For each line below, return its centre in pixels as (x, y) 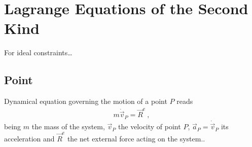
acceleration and (29, 138)
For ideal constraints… (38, 52)
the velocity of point (150, 126)
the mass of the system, (68, 126)
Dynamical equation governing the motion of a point (86, 101)
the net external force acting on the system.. (136, 138)
